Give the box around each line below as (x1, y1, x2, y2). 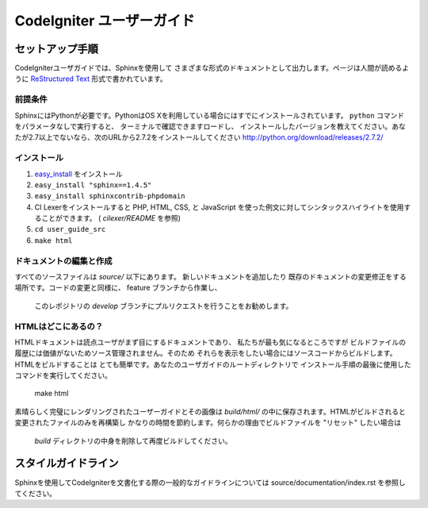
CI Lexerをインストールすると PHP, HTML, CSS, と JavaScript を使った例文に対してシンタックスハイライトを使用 (34, 202, 404, 212)
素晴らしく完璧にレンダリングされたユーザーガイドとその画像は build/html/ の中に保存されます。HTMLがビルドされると (14, 406, 406, 416)
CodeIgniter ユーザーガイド (14, 12, 195, 29)
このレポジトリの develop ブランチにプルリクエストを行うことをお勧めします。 (34, 301, 293, 310)
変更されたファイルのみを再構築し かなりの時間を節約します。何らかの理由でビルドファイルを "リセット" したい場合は (14, 418, 402, 428)
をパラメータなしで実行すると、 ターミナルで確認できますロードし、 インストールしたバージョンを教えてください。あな (14, 121, 406, 131)
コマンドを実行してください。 (14, 371, 113, 380)
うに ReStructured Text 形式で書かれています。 (14, 74, 167, 83)
